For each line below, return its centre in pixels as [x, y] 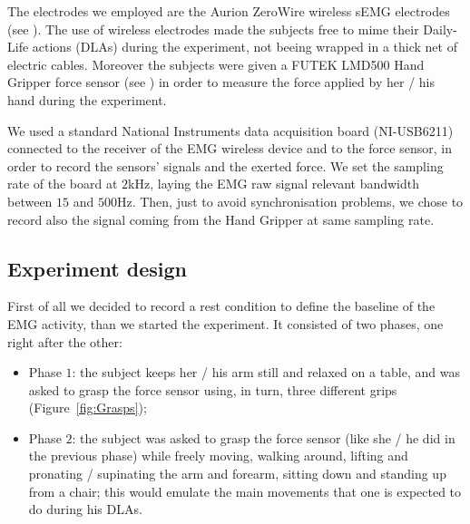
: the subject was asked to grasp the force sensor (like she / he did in [264, 437]
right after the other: [65, 341]
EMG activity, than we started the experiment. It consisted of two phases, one [225, 323]
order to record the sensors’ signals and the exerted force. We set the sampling [225, 165]
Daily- [440, 29]
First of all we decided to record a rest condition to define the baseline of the [221, 306]
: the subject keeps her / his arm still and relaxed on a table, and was [266, 372]
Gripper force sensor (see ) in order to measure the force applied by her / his [221, 82]
